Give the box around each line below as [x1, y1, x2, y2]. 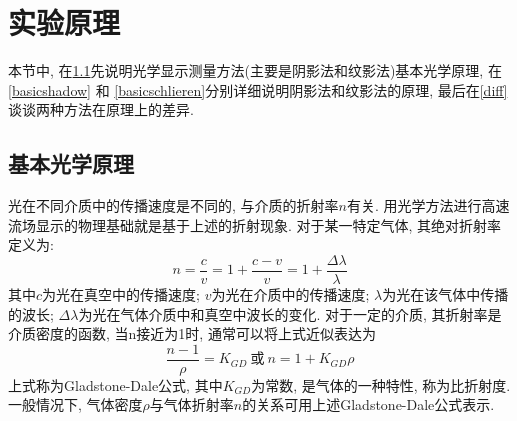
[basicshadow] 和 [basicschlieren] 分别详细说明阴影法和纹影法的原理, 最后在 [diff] [8, 79, 508, 100]
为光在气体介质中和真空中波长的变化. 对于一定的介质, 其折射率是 [78, 303, 502, 324]
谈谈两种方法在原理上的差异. [8, 99, 194, 120]
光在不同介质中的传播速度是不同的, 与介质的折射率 [8, 195, 339, 216]
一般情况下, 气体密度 [8, 394, 143, 415]
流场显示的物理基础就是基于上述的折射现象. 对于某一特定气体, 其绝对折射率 [8, 214, 502, 235]
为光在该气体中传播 [382, 283, 509, 304]
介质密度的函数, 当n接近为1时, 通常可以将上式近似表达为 [8, 323, 376, 344]
